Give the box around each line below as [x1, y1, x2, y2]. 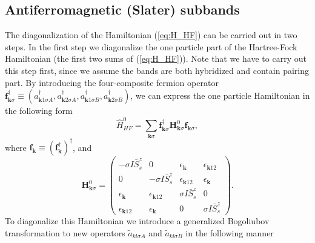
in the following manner [185, 226, 274, 239]
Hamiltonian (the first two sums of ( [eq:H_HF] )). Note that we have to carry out [5, 52, 307, 65]
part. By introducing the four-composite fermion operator [5, 76, 219, 88]
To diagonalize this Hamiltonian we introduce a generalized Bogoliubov [5, 215, 270, 227]
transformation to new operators [5, 226, 125, 239]
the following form [5, 104, 73, 117]
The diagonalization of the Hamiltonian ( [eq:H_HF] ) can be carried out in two [5, 28, 297, 41]
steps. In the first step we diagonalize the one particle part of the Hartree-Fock [5, 40, 297, 53]
